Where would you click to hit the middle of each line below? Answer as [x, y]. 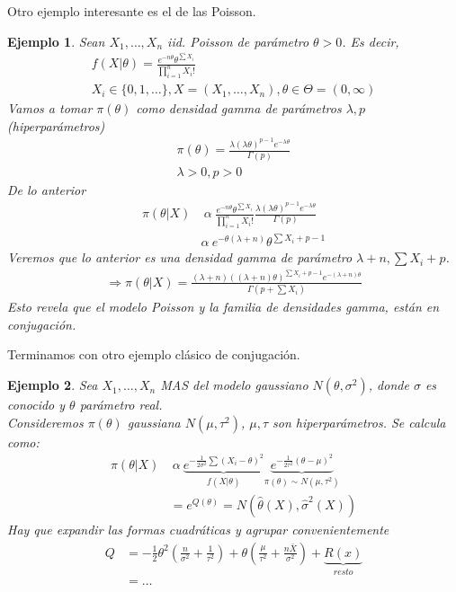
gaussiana [154, 422]
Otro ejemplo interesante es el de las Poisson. [132, 11]
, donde [389, 385]
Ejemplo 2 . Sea [53, 385]
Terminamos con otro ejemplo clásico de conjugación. [154, 354]
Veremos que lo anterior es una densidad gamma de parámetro [180, 257]
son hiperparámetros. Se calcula [359, 422]
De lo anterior [47, 189]
